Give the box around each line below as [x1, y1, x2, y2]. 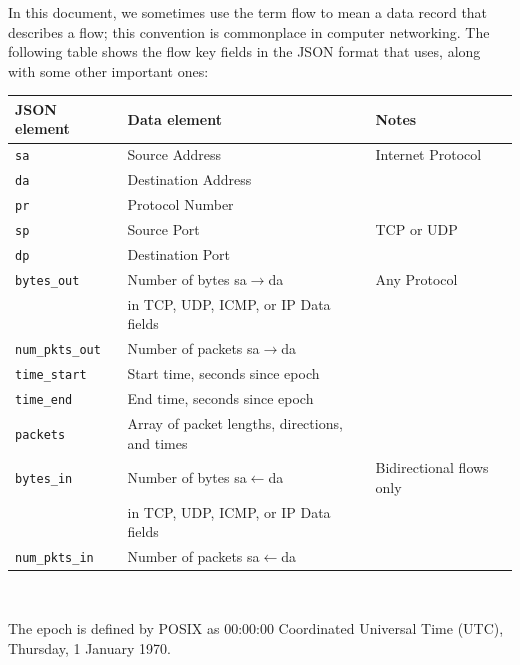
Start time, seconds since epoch [127, 363, 320, 384]
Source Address [127, 144, 222, 165]
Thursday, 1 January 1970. [8, 637, 171, 658]
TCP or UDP [375, 219, 458, 240]
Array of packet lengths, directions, [127, 412, 343, 433]
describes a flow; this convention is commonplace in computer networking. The [8, 21, 490, 42]
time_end [15, 393, 73, 407]
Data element [127, 108, 222, 129]
